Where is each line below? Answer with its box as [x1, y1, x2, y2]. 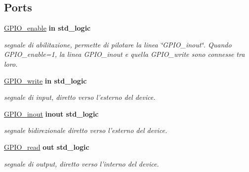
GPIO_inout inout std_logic [4, 108, 99, 119]
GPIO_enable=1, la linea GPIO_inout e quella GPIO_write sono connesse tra [4, 49, 245, 59]
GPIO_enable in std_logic [4, 23, 91, 33]
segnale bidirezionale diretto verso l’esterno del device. [4, 125, 167, 135]
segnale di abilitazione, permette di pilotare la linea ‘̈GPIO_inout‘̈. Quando [4, 39, 232, 49]
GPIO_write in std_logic [4, 75, 87, 86]
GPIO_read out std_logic [4, 141, 89, 152]
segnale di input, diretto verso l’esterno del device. [4, 92, 156, 102]
